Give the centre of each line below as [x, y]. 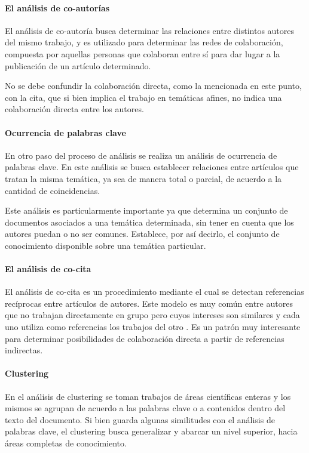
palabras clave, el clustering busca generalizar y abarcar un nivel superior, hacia [151, 431]
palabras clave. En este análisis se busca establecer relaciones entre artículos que [152, 167]
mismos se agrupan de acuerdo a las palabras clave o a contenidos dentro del [145, 408]
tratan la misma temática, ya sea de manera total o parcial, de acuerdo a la [143, 178]
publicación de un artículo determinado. [78, 65]
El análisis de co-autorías [57, 7]
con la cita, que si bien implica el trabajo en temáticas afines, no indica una [143, 97]
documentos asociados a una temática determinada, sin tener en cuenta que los [149, 222]
